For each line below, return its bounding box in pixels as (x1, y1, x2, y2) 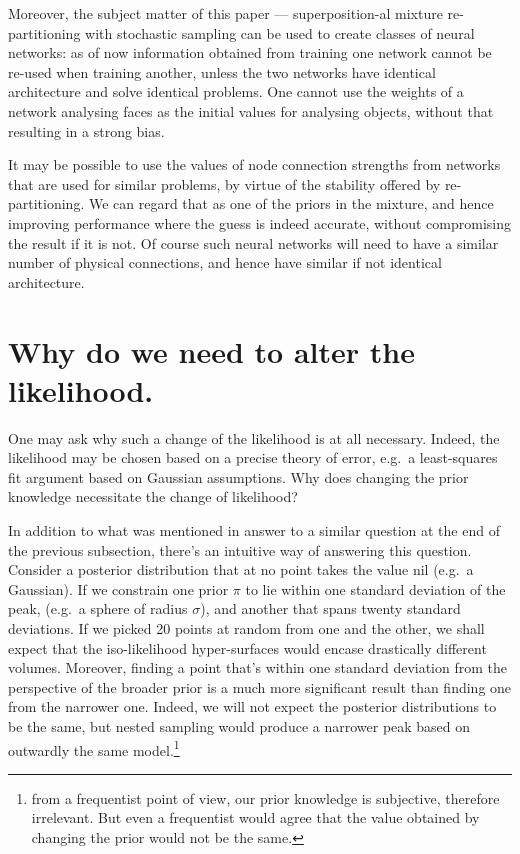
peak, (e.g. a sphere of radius (8, 598, 188, 619)
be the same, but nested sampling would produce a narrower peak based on (8, 715, 471, 736)
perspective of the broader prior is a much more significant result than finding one (8, 676, 512, 697)
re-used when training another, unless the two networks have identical (8, 61, 436, 82)
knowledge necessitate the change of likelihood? (8, 486, 298, 507)
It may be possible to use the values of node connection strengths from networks (8, 154, 501, 175)
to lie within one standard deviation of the (245, 578, 506, 599)
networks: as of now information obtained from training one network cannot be (8, 42, 492, 63)
